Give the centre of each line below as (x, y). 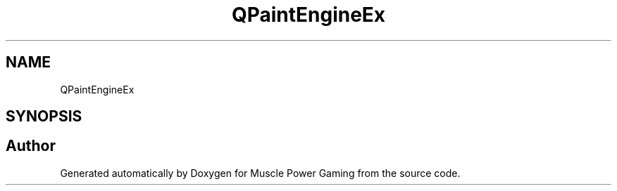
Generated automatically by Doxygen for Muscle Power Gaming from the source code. (260, 173)
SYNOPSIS (44, 117)
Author (31, 146)
